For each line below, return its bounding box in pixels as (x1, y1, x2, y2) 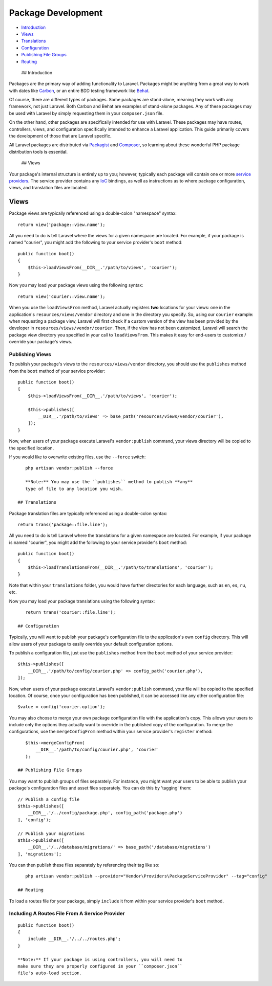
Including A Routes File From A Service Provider (9, 910, 125, 917)
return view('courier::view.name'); (18, 293, 105, 299)
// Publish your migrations (18, 830, 85, 836)
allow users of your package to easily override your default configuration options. (9, 641, 173, 647)
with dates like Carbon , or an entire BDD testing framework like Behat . (9, 88, 150, 93)
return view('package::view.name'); (18, 222, 105, 227)
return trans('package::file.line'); (18, 522, 108, 528)
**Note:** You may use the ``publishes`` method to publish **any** (25, 479, 193, 485)
